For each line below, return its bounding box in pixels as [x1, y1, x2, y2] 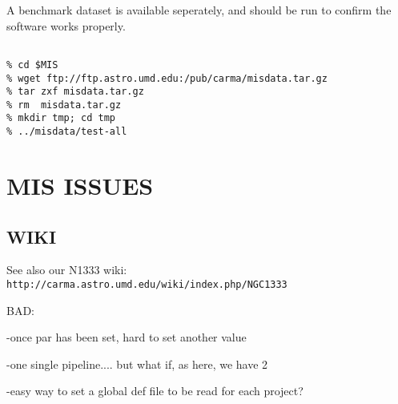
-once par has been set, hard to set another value [6, 329, 247, 345]
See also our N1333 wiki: [6, 261, 127, 278]
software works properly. [6, 17, 126, 34]
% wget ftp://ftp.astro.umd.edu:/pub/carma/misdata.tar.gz [6, 72, 328, 84]
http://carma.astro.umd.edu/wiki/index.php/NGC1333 [6, 278, 287, 290]
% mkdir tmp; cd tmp [6, 112, 116, 124]
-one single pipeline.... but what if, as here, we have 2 [6, 355, 268, 372]
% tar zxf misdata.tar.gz [6, 86, 144, 98]
